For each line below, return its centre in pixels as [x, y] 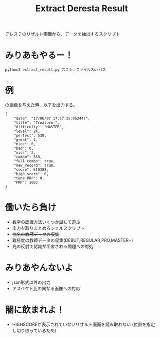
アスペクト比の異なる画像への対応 [46, 288]
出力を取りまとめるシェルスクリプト [48, 228]
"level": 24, [27, 131]
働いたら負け [31, 208]
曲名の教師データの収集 [36, 234]
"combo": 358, [28, 157]
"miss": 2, [25, 153]
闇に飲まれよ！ [35, 310]
